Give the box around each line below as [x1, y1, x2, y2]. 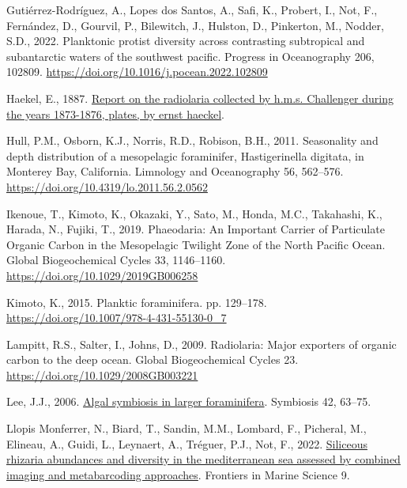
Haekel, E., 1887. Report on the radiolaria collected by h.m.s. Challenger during [6, 89, 394, 106]
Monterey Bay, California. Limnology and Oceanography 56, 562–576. [6, 163, 344, 180]
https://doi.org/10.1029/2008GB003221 [6, 366, 198, 383]
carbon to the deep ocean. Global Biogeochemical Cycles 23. [6, 351, 299, 368]
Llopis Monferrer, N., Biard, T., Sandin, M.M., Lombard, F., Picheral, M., [6, 420, 367, 437]
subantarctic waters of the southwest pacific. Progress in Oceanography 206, [6, 47, 375, 64]
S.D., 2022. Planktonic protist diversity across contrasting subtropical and [6, 32, 365, 49]
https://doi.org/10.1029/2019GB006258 [6, 267, 198, 283]
